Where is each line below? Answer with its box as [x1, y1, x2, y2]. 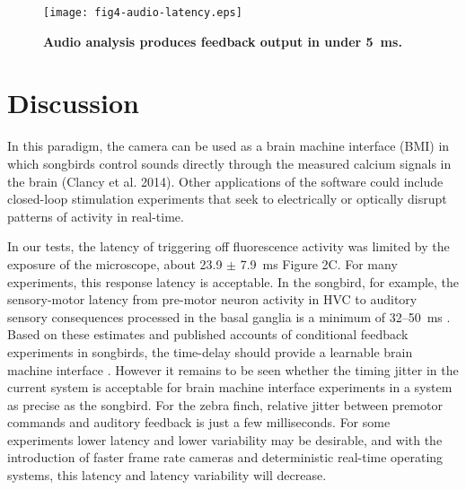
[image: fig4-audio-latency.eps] [43, 6, 242, 19]
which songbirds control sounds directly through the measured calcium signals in [7, 153, 452, 172]
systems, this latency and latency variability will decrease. [7, 466, 327, 485]
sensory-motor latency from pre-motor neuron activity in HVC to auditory [7, 290, 418, 309]
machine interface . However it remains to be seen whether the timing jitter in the [7, 360, 459, 379]
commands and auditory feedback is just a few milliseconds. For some [7, 413, 391, 432]
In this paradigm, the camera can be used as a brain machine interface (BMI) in [7, 136, 450, 155]
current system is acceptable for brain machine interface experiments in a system [7, 378, 453, 397]
